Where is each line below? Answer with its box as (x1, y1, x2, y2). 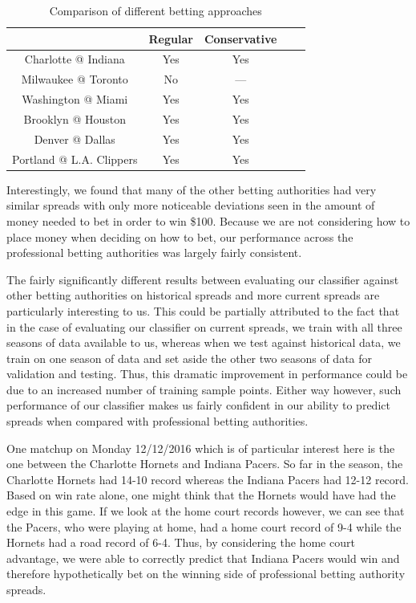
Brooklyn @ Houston (23, 110, 127, 127)
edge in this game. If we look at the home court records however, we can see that (6, 503, 405, 519)
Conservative (204, 30, 277, 47)
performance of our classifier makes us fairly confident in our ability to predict (6, 397, 390, 414)
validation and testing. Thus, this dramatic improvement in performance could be (6, 365, 408, 382)
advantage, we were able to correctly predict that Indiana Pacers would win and (6, 549, 400, 566)
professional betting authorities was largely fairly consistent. (6, 244, 302, 261)
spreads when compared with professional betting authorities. (6, 413, 309, 430)
